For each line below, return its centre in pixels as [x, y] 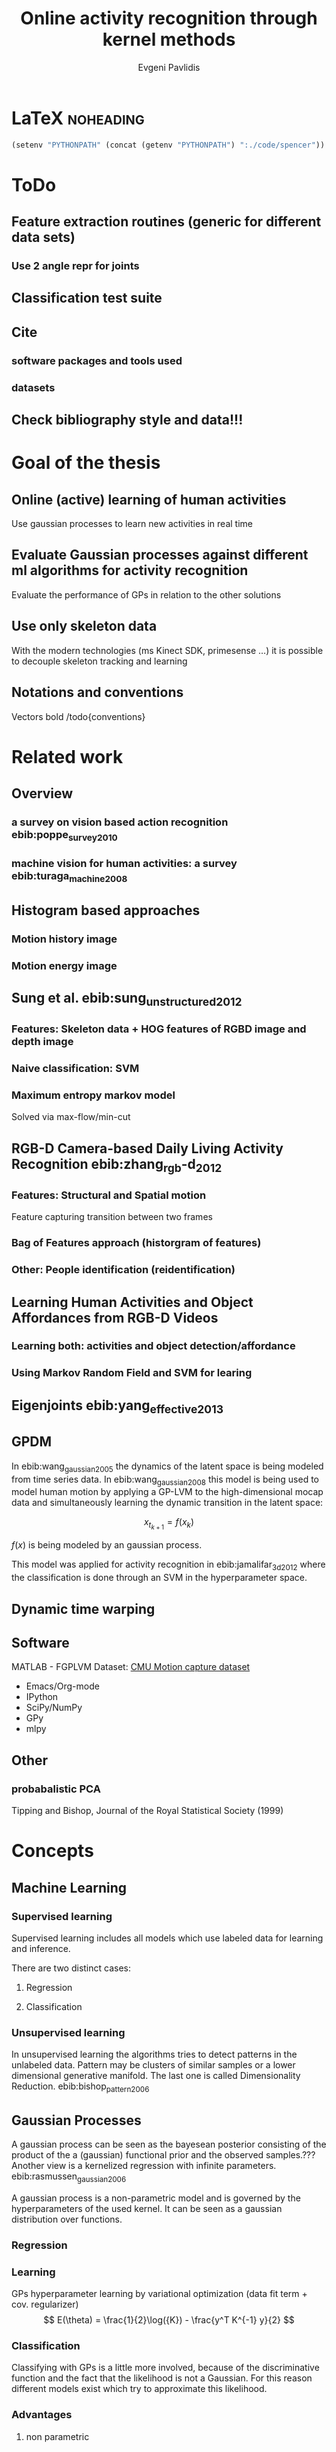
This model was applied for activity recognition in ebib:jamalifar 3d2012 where [168, 1565]
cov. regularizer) [45, 2304]
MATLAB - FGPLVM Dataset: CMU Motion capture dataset [131, 1667]
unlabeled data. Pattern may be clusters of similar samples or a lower [153, 2065]
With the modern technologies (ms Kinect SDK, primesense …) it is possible [167, 650]
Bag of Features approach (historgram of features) [136, 1243]
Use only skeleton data [84, 626]
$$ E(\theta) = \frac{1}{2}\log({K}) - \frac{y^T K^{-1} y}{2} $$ [169, 2319]
